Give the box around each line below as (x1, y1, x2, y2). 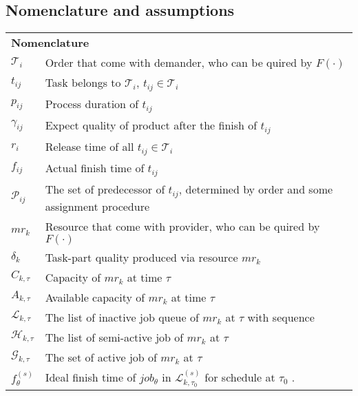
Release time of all (45, 138, 134, 155)
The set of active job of (45, 348, 157, 365)
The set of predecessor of (45, 180, 165, 197)
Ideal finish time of (45, 368, 136, 385)
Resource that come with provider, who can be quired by (45, 218, 320, 234)
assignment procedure (45, 198, 150, 214)
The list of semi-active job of (45, 329, 184, 345)
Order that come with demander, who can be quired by (45, 54, 313, 71)
